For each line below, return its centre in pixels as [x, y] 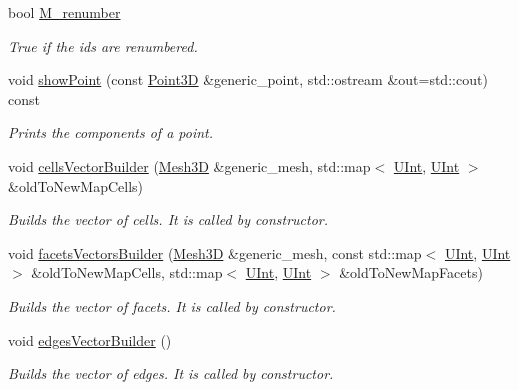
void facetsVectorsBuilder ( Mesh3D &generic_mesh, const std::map [215, 252]
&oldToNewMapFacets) [411, 272]
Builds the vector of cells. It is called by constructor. [168, 219]
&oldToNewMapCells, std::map [127, 272]
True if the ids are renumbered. [103, 45]
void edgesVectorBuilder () [90, 339]
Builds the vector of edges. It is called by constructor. [171, 373]
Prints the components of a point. [111, 132]
